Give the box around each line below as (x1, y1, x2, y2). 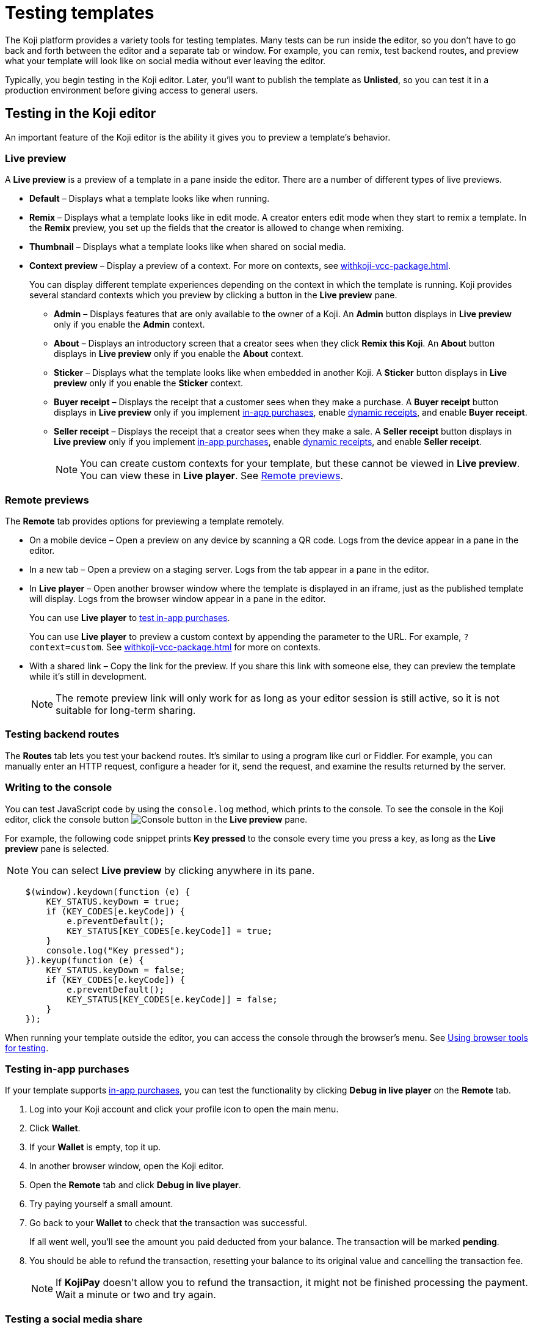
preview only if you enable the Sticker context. (54, 378, 244, 389)
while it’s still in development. (29, 671, 147, 682)
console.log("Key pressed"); (46, 945, 186, 955)
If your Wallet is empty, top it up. (29, 1142, 161, 1153)
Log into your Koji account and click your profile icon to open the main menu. (29, 1104, 339, 1115)
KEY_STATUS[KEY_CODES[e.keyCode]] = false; (67, 994, 278, 1004)
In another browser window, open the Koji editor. (29, 1161, 224, 1172)
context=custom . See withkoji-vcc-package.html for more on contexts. (29, 642, 321, 653)
